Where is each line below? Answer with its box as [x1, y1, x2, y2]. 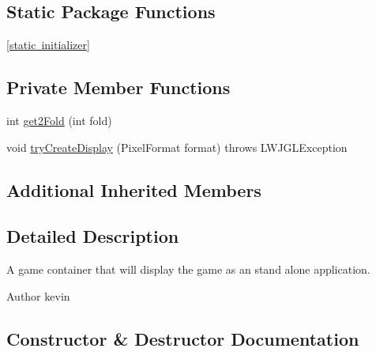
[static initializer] [6, 36, 90, 53]
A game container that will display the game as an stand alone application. [6, 261, 370, 278]
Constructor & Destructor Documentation [6, 326, 359, 350]
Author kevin [6, 287, 70, 304]
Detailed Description [6, 224, 179, 248]
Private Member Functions [6, 75, 231, 100]
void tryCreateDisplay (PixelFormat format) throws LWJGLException [6, 138, 348, 155]
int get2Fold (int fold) [6, 112, 112, 128]
